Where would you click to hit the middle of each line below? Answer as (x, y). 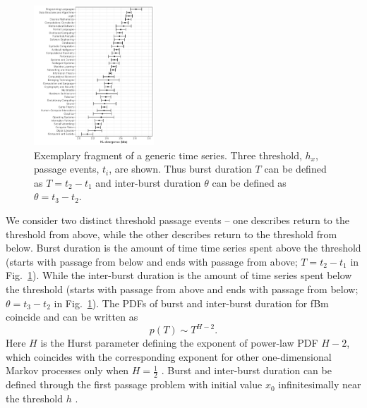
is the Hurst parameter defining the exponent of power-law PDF (179, 343)
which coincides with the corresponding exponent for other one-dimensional (169, 356)
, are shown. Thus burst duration (180, 169)
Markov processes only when (67, 370)
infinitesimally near (320, 384)
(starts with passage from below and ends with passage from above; (152, 261)
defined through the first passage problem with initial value (134, 384)
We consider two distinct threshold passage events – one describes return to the (178, 220)
